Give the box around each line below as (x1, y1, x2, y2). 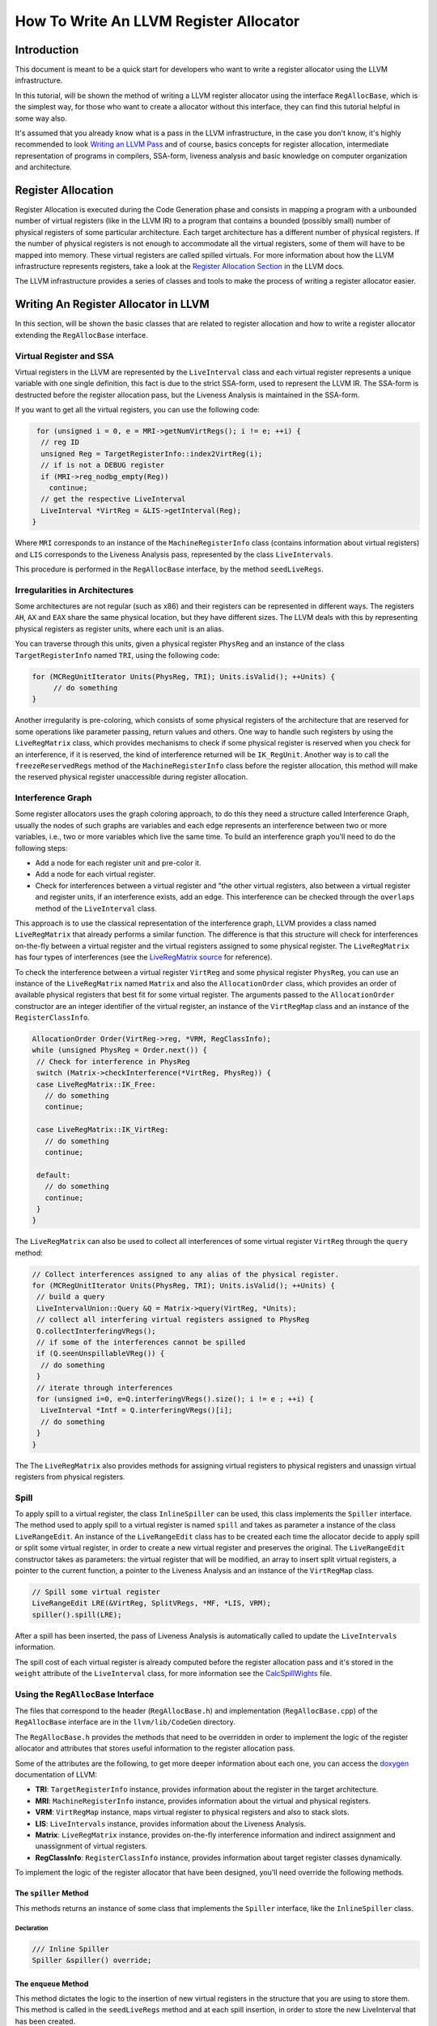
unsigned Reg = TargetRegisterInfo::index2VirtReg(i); (40, 449, 263, 458)
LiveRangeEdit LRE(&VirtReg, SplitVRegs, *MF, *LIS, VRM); (32, 1599, 271, 1608)
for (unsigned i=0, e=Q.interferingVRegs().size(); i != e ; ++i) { (36, 1395, 314, 1404)
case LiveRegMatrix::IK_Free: (36, 1079, 157, 1089)
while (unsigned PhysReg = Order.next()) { (32, 1045, 208, 1055)
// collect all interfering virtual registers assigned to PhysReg (36, 1315, 310, 1324)
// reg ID (40, 438, 80, 447)
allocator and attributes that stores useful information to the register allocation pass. (15, 1743, 295, 1754)
